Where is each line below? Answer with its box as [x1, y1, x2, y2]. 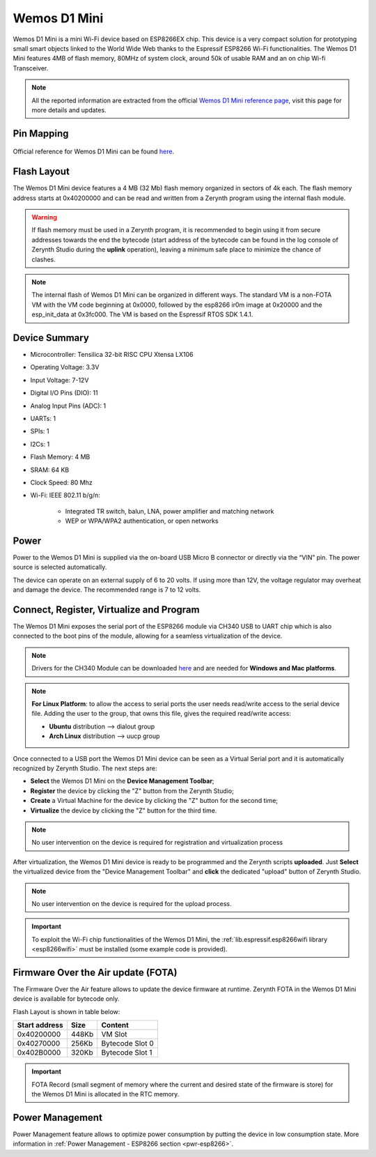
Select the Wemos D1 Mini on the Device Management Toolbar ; [30, 777, 215, 786]
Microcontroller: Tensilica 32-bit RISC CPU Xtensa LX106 [30, 351, 194, 359]
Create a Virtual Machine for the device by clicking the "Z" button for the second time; [30, 797, 279, 805]
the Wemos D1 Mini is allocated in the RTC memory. [31, 1089, 180, 1098]
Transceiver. [13, 63, 49, 72]
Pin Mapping [13, 128, 69, 139]
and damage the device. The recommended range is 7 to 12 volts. [13, 585, 201, 594]
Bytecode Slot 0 [101, 1039, 155, 1048]
